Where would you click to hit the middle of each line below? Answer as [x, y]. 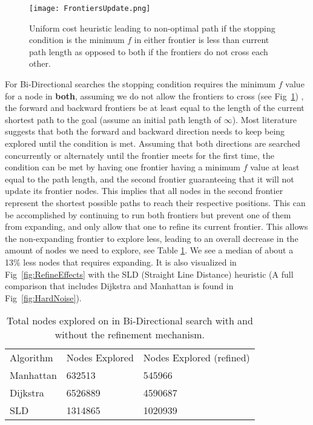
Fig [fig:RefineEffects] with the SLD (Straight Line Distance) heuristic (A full [149, 274]
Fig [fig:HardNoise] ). [43, 297]
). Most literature [264, 119]
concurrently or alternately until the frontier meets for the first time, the [140, 155]
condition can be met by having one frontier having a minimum [123, 167]
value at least [275, 167]
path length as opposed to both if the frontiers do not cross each [149, 51]
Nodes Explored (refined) [196, 358]
